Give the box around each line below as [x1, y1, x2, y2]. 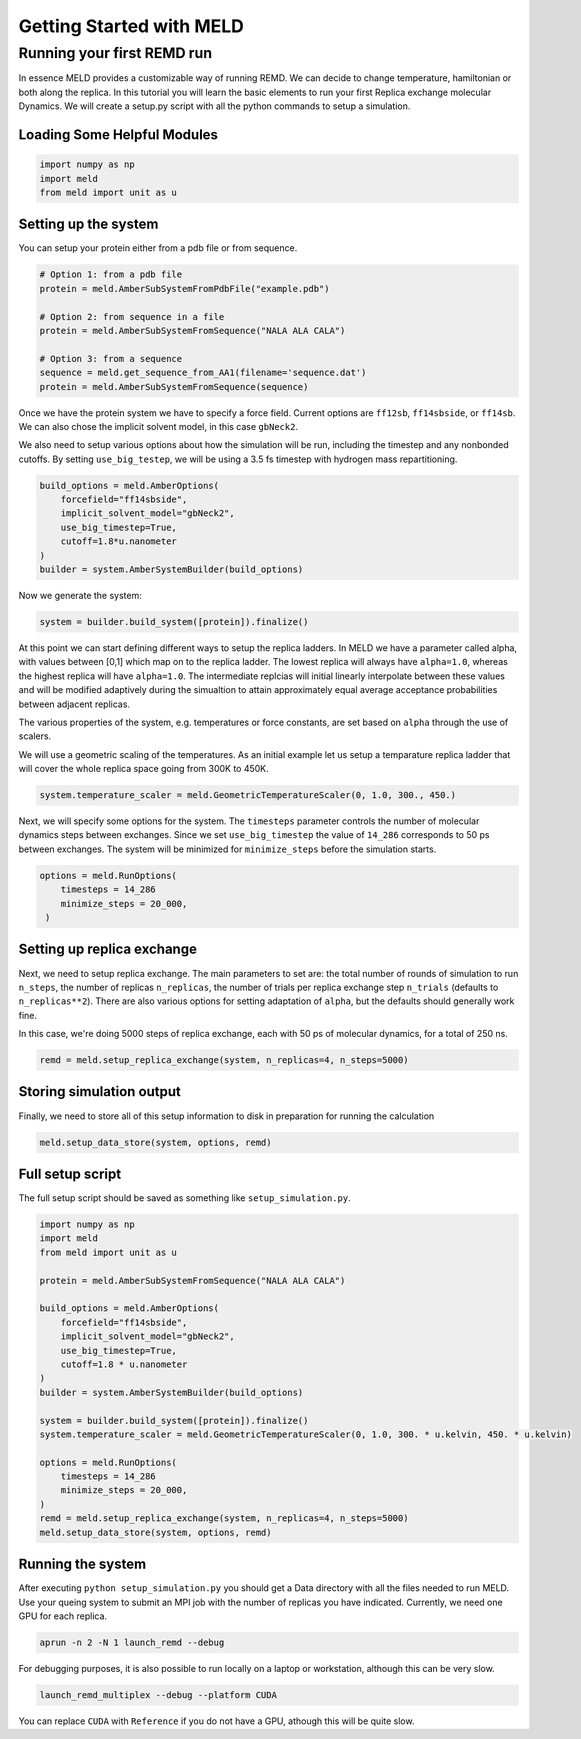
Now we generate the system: [18, 590, 142, 602]
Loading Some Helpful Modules [18, 126, 219, 143]
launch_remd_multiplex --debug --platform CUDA [39, 1689, 277, 1700]
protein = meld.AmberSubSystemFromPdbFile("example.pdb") [39, 283, 330, 294]
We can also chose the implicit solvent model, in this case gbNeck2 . [18, 420, 299, 432]
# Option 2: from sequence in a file [39, 311, 225, 322]
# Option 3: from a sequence [39, 353, 183, 364]
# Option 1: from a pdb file [39, 269, 183, 280]
